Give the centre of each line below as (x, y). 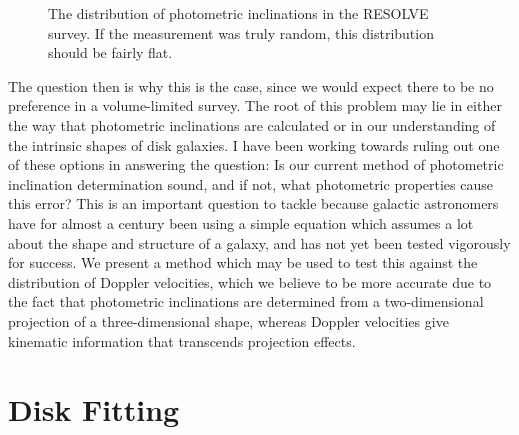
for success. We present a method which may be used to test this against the (243, 262)
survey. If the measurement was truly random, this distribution (241, 32)
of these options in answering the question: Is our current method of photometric (256, 164)
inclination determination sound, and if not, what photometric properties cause (251, 183)
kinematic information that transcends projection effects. (182, 340)
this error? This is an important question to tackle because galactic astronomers (253, 203)
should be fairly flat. (110, 52)
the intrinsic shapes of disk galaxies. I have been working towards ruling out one (254, 144)
